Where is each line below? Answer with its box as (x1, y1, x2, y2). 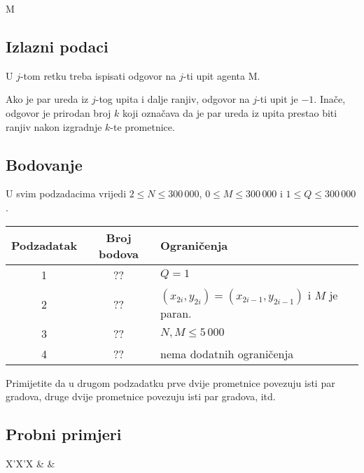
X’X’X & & (6, 456, 55, 470)
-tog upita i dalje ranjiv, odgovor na (95, 92, 250, 106)
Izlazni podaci (6, 35, 108, 57)
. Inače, (314, 92, 346, 106)
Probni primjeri (6, 423, 122, 445)
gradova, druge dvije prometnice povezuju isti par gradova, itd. (6, 389, 276, 404)
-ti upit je (257, 92, 298, 106)
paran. (160, 304, 192, 321)
